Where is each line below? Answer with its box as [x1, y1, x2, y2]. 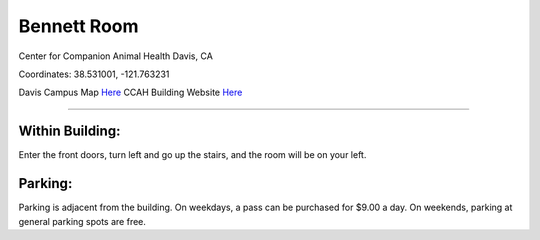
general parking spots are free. [18, 215, 147, 227]
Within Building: [18, 123, 121, 140]
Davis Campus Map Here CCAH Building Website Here [18, 86, 243, 99]
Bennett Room [18, 15, 139, 37]
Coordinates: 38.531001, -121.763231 [18, 68, 170, 80]
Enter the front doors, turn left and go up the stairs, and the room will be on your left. [18, 149, 367, 161]
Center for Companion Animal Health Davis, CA [18, 50, 214, 62]
